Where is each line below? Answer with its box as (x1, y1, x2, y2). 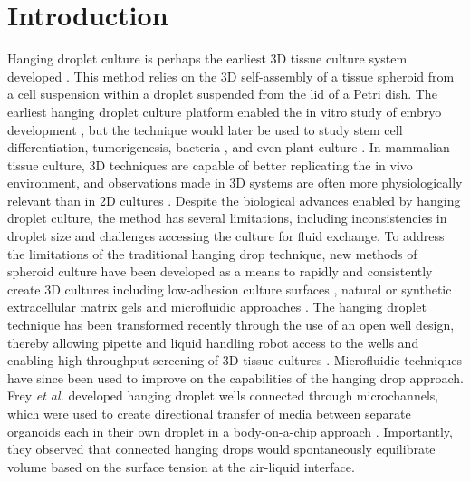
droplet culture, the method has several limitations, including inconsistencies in (7, 208, 447, 227)
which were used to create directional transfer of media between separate (7, 404, 411, 422)
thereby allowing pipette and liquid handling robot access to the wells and (7, 333, 419, 352)
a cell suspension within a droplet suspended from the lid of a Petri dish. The (7, 84, 437, 103)
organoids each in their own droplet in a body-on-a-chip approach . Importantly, (7, 421, 453, 440)
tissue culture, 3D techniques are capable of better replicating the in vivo (7, 155, 413, 174)
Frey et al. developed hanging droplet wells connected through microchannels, (7, 386, 439, 405)
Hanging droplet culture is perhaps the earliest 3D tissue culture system (7, 49, 408, 68)
